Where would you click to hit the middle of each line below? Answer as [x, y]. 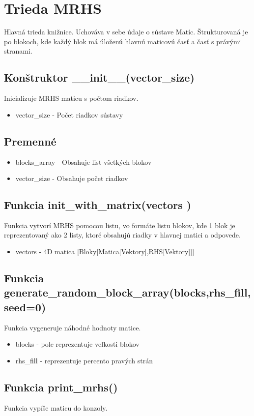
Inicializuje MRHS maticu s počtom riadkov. [71, 98]
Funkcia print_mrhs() [61, 387]
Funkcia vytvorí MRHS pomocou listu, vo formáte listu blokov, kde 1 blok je [120, 225]
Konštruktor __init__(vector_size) [99, 77]
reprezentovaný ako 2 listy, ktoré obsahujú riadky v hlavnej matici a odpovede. [122, 235]
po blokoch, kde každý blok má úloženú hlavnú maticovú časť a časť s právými [123, 41]
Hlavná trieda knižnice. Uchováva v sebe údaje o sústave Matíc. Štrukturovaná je [126, 32]
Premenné [30, 141]
